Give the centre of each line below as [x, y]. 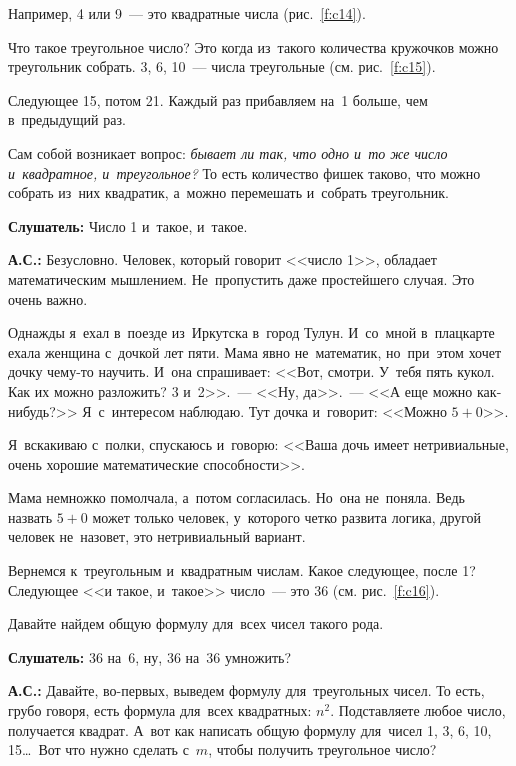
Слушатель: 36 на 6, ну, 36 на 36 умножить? [150, 656]
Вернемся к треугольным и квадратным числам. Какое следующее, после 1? [242, 570]
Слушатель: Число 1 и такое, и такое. [128, 225]
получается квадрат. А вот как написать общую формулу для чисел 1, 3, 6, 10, [250, 729]
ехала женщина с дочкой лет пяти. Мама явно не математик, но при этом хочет [255, 351]
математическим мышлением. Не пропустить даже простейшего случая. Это [241, 278]
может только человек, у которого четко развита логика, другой [287, 516]
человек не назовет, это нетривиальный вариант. [157, 536]
